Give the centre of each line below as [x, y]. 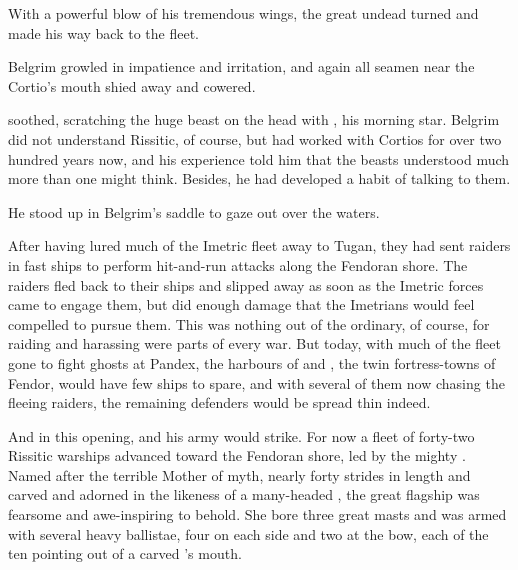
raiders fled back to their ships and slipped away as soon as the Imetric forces [246, 284]
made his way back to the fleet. [103, 32]
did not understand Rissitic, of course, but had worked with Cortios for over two [255, 138]
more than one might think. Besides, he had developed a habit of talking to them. [259, 178]
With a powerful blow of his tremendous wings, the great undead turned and [243, 13]
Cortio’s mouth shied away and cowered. [132, 85]
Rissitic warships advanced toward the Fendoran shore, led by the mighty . [237, 455]
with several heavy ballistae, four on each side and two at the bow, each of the [248, 533]
